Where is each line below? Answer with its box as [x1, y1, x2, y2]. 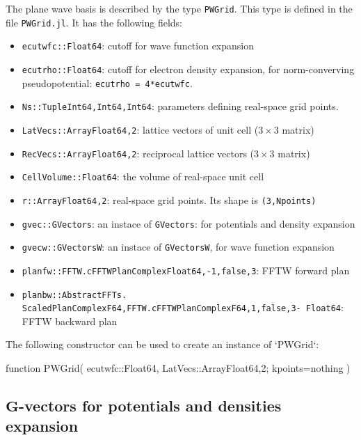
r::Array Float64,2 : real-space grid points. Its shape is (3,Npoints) [22, 192, 316, 207]
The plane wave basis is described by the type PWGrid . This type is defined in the [6, 1, 353, 15]
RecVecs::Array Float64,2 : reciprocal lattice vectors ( [22, 146, 255, 160]
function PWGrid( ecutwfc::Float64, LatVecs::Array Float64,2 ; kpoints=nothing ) [6, 361, 351, 375]
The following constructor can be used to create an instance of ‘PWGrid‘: [6, 337, 319, 352]
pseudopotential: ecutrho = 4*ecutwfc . [22, 75, 193, 90]
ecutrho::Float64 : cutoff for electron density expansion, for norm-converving [22, 61, 355, 76]
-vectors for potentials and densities [18, 395, 282, 416]
